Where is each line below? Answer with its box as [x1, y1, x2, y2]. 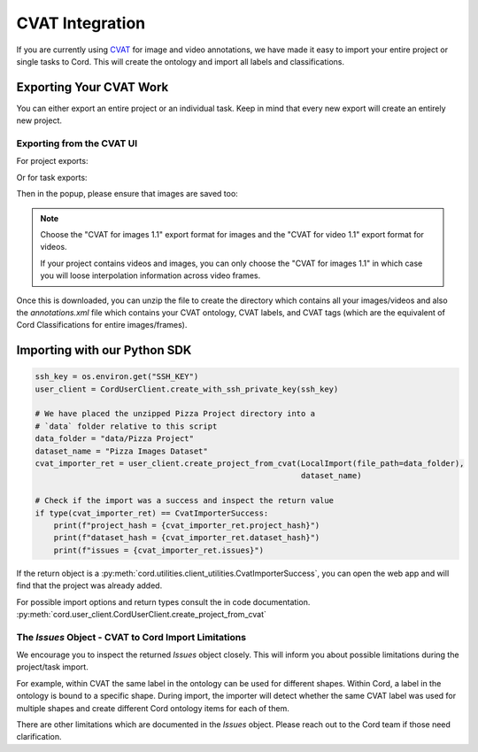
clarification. [16, 732, 62, 742]
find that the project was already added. [16, 580, 163, 591]
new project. [16, 115, 62, 126]
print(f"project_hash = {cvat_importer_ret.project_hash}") [53, 520, 320, 531]
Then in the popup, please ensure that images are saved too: [16, 189, 238, 199]
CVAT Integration [16, 13, 146, 33]
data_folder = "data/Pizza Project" [35, 434, 195, 444]
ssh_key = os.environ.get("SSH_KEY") [35, 372, 199, 382]
